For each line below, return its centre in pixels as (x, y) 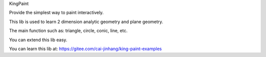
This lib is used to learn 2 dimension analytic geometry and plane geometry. (86, 22)
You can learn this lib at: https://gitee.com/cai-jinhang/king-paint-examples (85, 49)
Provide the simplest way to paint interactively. (56, 13)
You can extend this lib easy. (38, 40)
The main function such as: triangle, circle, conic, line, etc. (68, 31)
